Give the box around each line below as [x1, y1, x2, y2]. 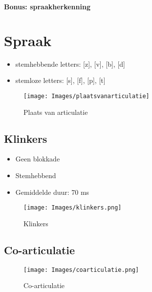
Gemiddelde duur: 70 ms [15, 186, 89, 197]
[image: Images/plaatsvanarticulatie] [23, 92, 150, 100]
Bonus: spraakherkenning [4, 1, 90, 11]
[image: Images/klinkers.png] [23, 204, 122, 212]
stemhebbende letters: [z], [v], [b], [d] [15, 58, 126, 69]
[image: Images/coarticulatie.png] [23, 266, 139, 273]
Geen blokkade [15, 154, 60, 164]
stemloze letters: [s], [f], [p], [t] [15, 75, 106, 85]
